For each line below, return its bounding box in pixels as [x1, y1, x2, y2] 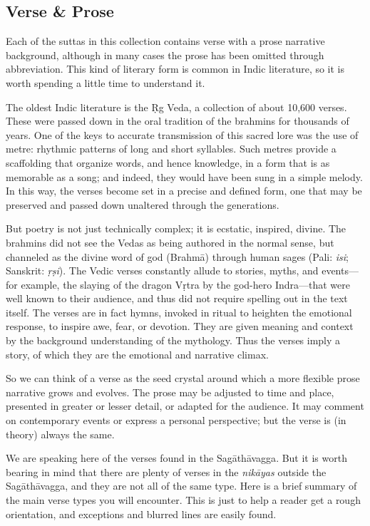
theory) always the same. [6, 426, 115, 441]
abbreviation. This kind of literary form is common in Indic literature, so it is [6, 61, 345, 76]
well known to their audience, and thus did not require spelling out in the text [6, 291, 348, 306]
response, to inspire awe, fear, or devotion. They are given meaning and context [6, 319, 354, 334]
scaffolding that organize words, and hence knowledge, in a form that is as [6, 155, 330, 170]
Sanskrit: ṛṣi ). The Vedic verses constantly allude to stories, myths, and [6, 263, 319, 278]
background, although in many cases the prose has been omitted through [6, 47, 324, 62]
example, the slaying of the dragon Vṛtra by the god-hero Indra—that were [21, 277, 350, 292]
